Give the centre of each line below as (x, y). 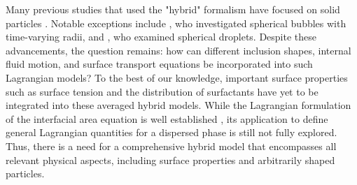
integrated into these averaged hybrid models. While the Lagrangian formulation (178, 105)
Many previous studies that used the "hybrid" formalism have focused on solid (173, 9)
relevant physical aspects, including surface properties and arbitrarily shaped (170, 160)
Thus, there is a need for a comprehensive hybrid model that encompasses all (171, 146)
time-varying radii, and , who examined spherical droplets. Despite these (161, 37)
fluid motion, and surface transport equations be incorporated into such (159, 64)
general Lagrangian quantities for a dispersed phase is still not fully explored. (171, 132)
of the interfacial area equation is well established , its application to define (167, 118)
